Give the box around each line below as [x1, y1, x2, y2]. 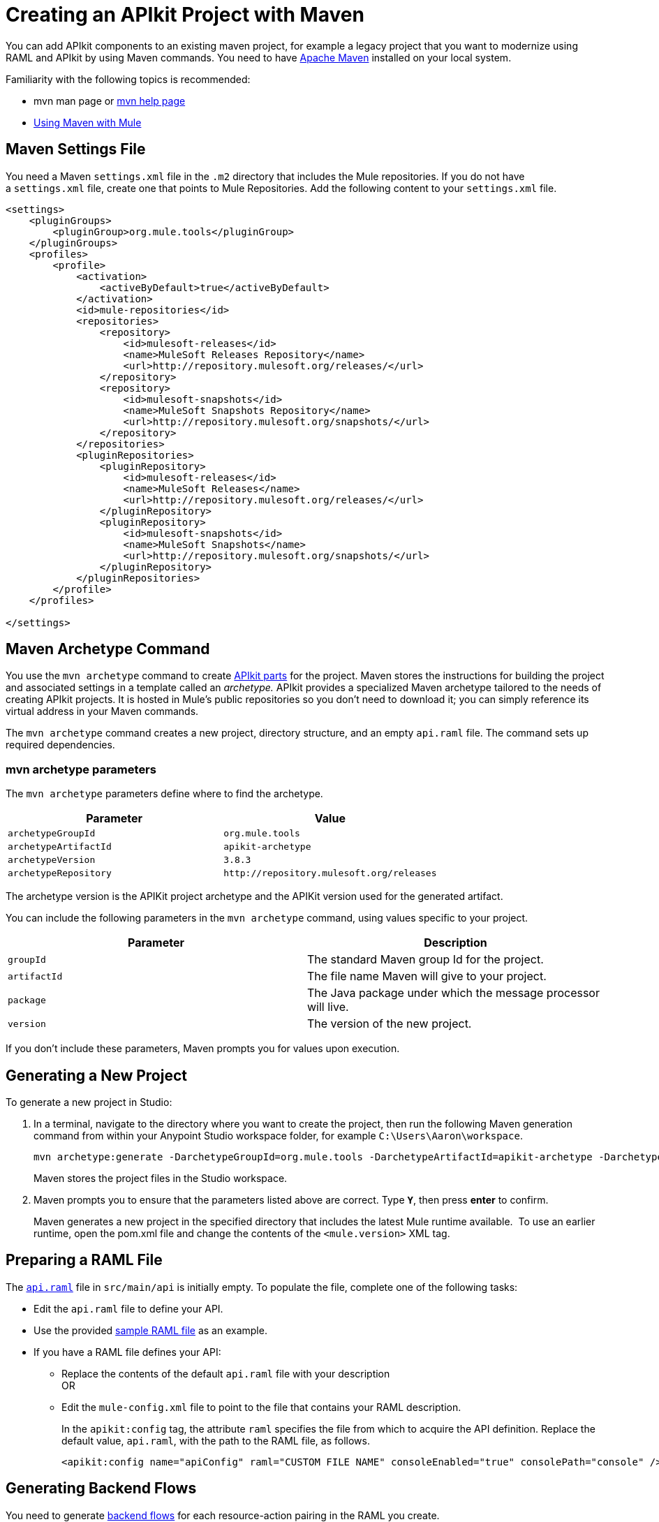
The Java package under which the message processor [307, 986, 600, 1000]
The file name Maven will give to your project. [307, 969, 547, 984]
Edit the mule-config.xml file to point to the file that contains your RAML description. [61, 1401, 461, 1413]
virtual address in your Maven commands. [6, 705, 199, 718]
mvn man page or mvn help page [34, 94, 186, 107]
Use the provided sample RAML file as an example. [34, 1324, 267, 1336]
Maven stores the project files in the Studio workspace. [34, 1172, 288, 1185]
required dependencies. [6, 739, 115, 751]
